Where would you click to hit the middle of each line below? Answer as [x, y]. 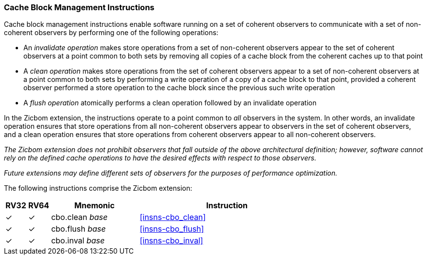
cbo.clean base [79, 217]
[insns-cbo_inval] [171, 241]
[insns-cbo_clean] [173, 217]
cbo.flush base [78, 229]
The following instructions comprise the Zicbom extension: [98, 188]
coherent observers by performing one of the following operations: [111, 33]
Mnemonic [95, 206]
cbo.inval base [78, 241]
